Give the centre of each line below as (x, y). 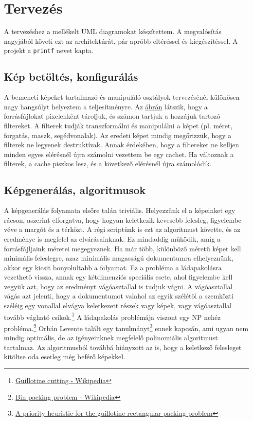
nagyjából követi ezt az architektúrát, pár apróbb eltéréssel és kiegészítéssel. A (121, 41)
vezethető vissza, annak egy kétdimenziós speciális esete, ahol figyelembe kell (118, 277)
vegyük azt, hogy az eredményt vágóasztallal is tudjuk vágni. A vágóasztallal (118, 286)
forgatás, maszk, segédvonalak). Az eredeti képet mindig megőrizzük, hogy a (118, 135)
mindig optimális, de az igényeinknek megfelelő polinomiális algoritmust (111, 338)
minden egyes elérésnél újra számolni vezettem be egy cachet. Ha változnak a (119, 154)
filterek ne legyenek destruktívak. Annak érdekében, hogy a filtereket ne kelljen (122, 145)
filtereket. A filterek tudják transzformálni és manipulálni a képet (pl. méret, (118, 125)
